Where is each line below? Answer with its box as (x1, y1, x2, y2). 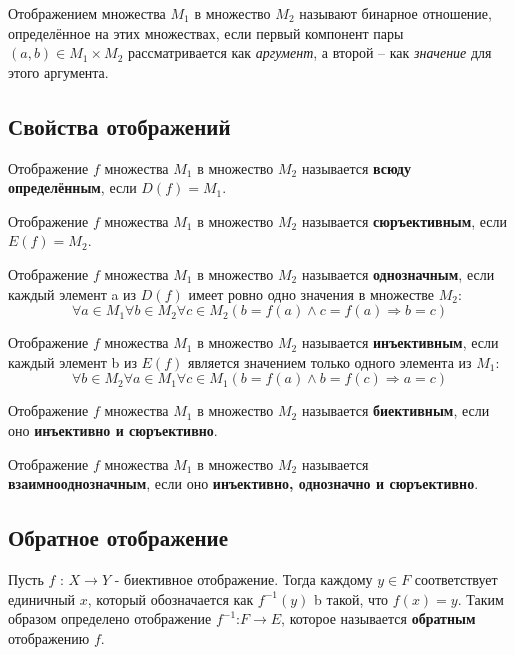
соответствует (414, 568, 498, 589)
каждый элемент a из (8, 283, 137, 304)
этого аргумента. (8, 61, 109, 82)
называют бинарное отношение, (299, 3, 492, 23)
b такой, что (314, 588, 389, 609)
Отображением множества (8, 3, 166, 23)
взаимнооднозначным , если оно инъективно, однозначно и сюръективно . (8, 473, 479, 494)
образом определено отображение (8, 608, 212, 629)
